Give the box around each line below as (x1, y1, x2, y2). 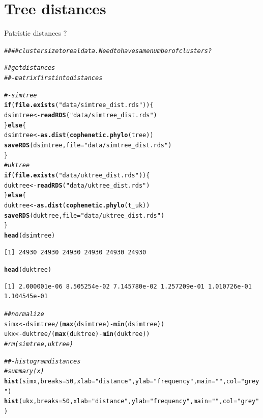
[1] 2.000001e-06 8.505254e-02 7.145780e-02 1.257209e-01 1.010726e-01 (4, 282, 252, 290)
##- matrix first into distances (4, 74, 103, 82)
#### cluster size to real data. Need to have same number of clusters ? (4, 47, 212, 55)
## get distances (4, 64, 55, 72)
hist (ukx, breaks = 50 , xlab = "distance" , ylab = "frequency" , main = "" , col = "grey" (4, 398, 259, 405)
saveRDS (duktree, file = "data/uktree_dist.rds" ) (4, 212, 165, 219)
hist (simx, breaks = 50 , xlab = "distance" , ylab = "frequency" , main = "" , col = (4, 377, 241, 385)
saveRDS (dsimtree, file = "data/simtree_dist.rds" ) (4, 141, 172, 149)
